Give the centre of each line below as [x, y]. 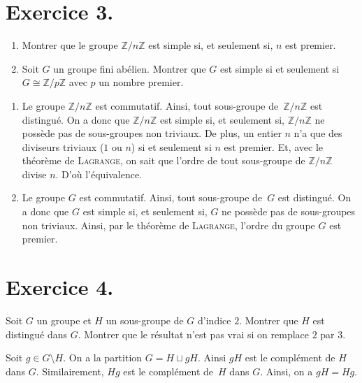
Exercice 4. [60, 287]
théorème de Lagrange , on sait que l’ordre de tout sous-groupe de [164, 160]
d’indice [215, 320]
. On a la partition [103, 357]
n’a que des [318, 133]
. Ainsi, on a [287, 371]
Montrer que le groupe [70, 45]
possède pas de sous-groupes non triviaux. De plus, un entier [152, 133]
